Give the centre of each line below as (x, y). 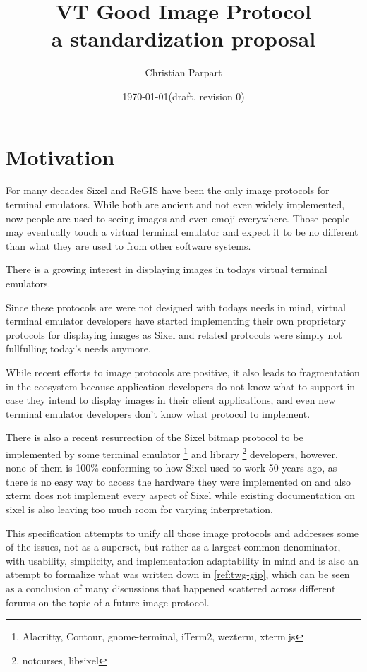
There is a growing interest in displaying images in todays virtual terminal (167, 269)
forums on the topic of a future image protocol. (108, 602)
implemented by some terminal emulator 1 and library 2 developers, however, (172, 452)
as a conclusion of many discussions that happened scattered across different (171, 588)
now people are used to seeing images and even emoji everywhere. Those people (178, 218)
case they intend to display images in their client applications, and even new (171, 400)
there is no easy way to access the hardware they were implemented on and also (178, 481)
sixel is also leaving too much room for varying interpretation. (139, 509)
